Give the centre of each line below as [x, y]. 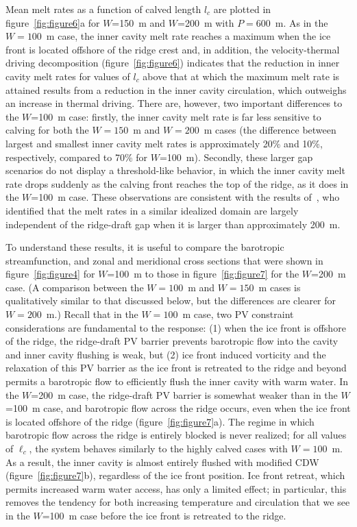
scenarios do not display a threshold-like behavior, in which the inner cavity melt [175, 170]
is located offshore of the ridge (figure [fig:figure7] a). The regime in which [160, 421]
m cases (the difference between [270, 130]
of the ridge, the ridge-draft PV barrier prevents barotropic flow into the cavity [172, 341]
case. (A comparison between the [75, 287]
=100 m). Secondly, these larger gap [236, 157]
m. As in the [301, 22]
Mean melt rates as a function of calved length [103, 9]
